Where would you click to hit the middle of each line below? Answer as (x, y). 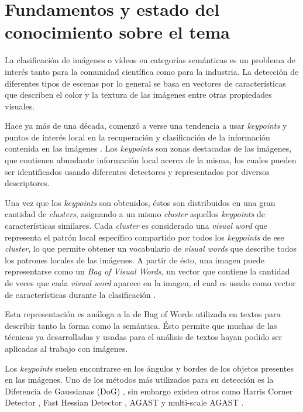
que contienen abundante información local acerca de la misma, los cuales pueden (151, 160)
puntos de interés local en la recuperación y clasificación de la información (137, 137)
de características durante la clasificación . (80, 294)
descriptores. (27, 183)
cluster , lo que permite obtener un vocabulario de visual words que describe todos (151, 248)
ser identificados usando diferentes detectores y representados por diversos (137, 171)
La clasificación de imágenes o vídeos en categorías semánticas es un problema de (150, 60)
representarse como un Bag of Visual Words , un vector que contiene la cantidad (147, 271)
